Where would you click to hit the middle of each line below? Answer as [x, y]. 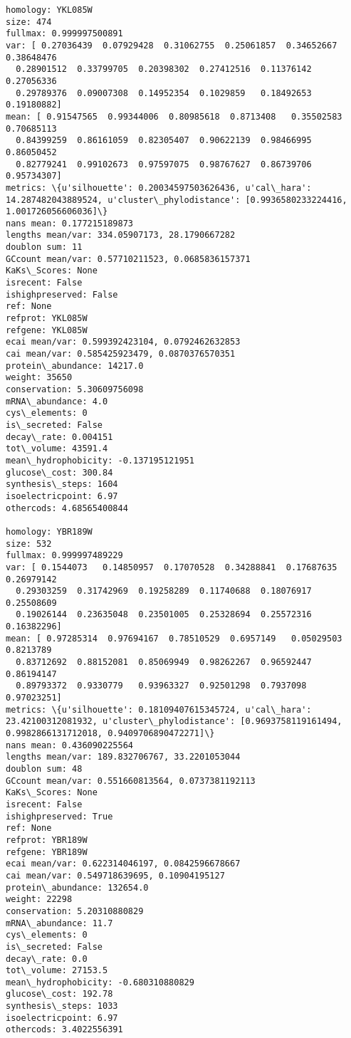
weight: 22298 [39, 900]
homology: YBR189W [49, 531]
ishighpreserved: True [59, 816]
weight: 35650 [39, 378]
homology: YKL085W [49, 10]
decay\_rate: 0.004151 [59, 437]
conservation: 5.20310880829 [75, 911]
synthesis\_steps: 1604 [62, 484]
